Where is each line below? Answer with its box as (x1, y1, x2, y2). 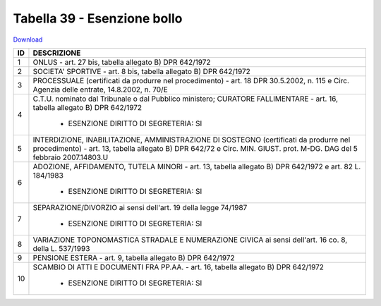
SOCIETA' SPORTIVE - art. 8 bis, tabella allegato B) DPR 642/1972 (32, 66, 250, 76)
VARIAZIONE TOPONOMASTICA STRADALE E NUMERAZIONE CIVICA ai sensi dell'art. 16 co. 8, (32, 235, 348, 245)
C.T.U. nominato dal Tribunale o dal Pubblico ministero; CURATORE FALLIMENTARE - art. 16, (32, 94, 339, 104)
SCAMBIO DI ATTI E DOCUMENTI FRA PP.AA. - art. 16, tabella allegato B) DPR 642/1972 (32, 262, 325, 271)
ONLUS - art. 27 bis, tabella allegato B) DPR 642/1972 (32, 57, 211, 67)
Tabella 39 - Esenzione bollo (13, 11, 183, 26)
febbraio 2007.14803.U (32, 152, 109, 162)
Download (13, 35, 43, 44)
